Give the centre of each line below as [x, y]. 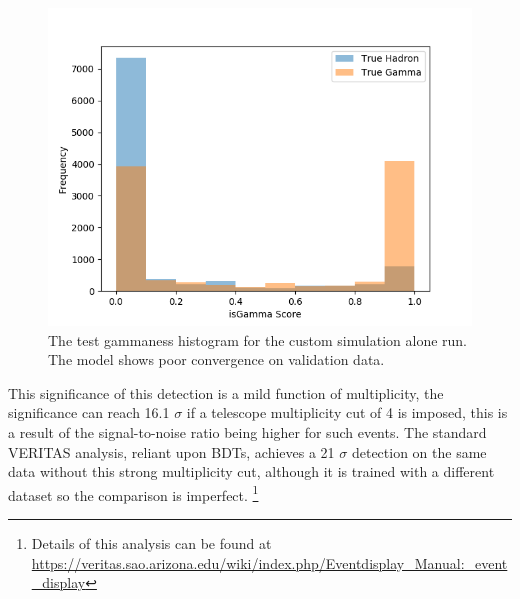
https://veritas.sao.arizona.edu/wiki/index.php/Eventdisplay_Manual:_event [269, 562]
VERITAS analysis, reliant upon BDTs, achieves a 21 [171, 451]
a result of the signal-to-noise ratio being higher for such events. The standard [247, 431]
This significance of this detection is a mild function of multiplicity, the [226, 392]
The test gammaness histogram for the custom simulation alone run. [257, 339]
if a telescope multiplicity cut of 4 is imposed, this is [347, 412]
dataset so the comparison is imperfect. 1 [133, 493]
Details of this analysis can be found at [151, 543]
